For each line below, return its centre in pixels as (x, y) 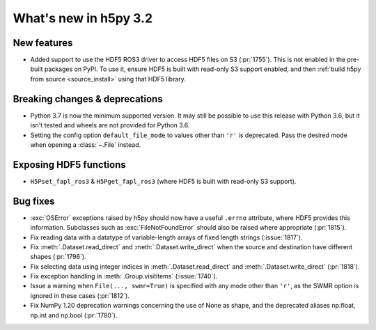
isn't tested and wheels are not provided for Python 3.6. (110, 125)
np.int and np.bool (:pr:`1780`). (74, 315)
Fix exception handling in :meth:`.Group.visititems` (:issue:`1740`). (124, 276)
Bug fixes (34, 201)
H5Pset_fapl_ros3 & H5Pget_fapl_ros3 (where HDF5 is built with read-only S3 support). (163, 181)
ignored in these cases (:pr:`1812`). (80, 295)
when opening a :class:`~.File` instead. (86, 144)
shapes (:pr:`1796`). (58, 257)
